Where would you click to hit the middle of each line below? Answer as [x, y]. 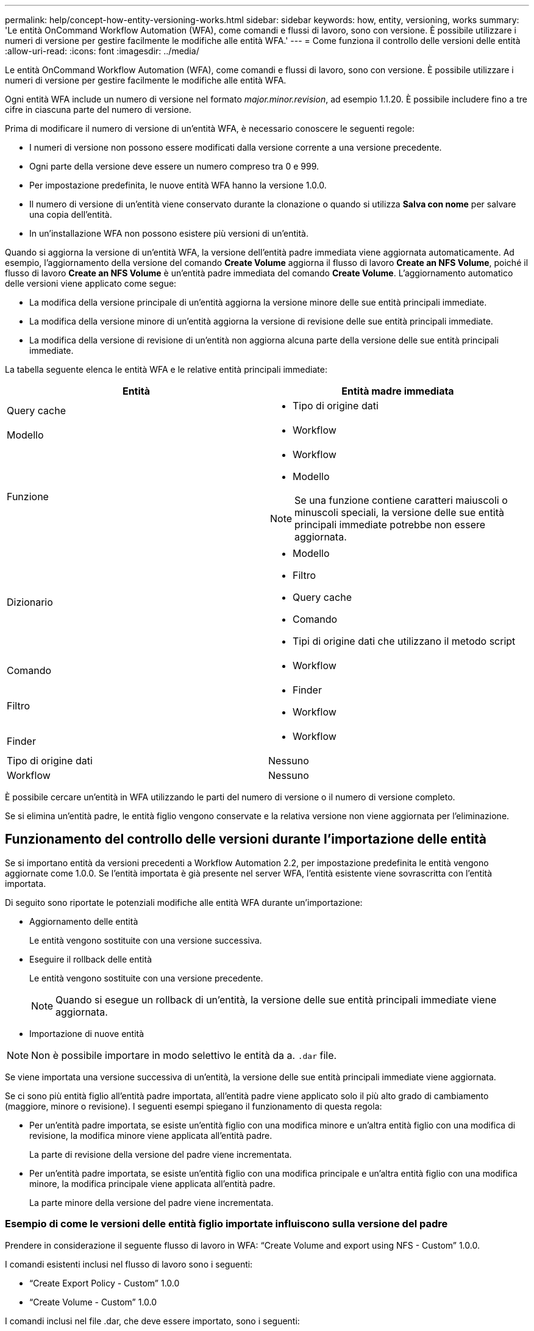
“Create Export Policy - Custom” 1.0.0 [105, 1283]
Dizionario [30, 602]
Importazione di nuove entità [87, 1033]
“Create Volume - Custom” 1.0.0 [93, 1302]
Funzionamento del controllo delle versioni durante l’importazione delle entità [246, 839]
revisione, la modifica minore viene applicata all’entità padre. [151, 1135]
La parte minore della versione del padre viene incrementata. [151, 1202]
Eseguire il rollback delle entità [91, 959]
